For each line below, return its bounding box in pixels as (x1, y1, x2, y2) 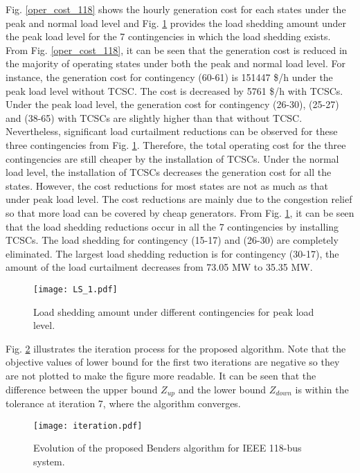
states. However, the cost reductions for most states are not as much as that (6, 178, 328, 193)
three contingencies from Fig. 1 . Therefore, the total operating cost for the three (6, 137, 346, 152)
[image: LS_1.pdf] (33, 284, 118, 294)
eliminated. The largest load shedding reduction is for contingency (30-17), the (6, 246, 339, 260)
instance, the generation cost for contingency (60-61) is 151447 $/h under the (6, 69, 333, 84)
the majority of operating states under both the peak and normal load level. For (6, 56, 345, 71)
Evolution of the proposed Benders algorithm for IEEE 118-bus (33, 440, 302, 455)
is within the (295, 382, 349, 396)
